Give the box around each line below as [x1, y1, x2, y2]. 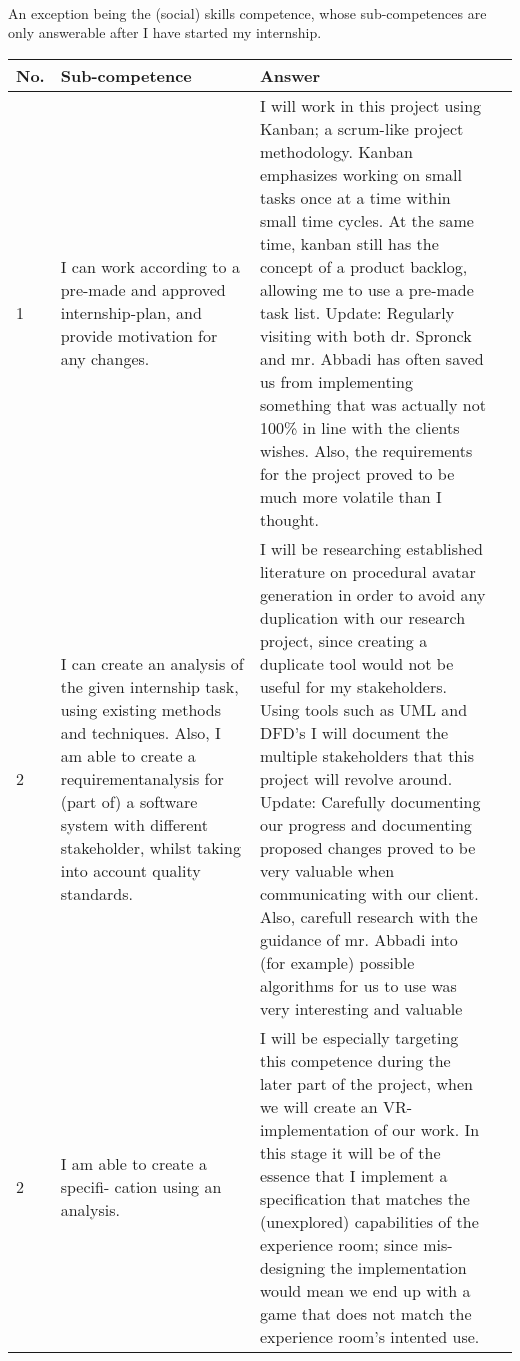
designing [259, 1255, 325, 1279]
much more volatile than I [259, 484, 442, 508]
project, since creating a [259, 628, 428, 652]
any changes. [60, 346, 150, 370]
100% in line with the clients [259, 415, 460, 439]
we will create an [259, 1094, 378, 1118]
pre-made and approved [60, 277, 226, 301]
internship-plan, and [60, 300, 202, 324]
